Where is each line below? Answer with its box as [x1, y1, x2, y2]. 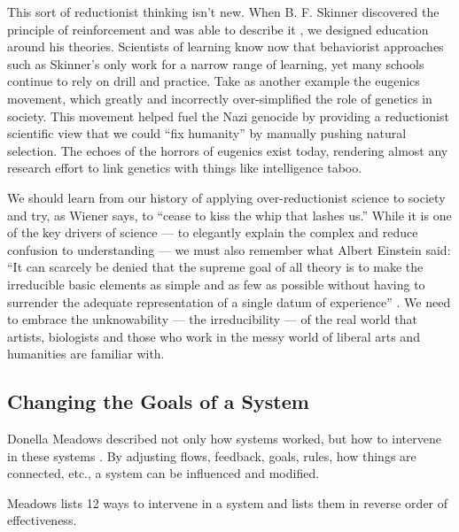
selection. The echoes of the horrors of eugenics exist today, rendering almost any [7, 141, 448, 159]
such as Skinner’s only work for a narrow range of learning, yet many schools [7, 54, 424, 73]
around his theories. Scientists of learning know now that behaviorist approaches [7, 37, 444, 56]
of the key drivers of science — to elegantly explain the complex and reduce [7, 223, 418, 242]
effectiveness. [7, 511, 77, 529]
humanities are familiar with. [7, 344, 165, 363]
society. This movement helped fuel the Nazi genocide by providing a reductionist [7, 106, 449, 125]
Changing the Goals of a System [7, 388, 309, 415]
